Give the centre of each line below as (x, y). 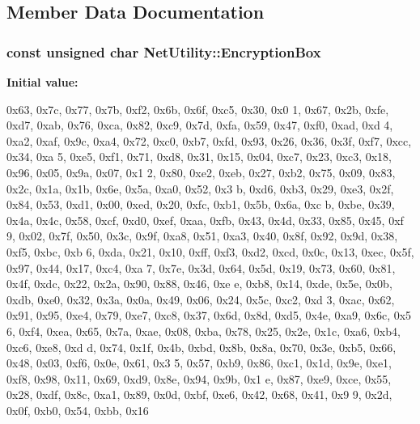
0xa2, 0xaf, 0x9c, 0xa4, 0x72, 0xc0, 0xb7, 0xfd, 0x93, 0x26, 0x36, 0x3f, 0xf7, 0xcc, (209, 140)
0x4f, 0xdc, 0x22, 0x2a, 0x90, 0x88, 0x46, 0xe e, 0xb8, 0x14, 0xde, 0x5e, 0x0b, (199, 284)
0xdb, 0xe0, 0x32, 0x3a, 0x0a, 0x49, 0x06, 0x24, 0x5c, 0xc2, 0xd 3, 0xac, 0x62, (201, 299)
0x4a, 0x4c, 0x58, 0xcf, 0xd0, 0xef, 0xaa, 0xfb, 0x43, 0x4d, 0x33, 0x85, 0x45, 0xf (205, 220)
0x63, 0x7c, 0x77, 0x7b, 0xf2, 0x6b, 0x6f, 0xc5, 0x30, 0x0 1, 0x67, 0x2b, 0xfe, (198, 109)
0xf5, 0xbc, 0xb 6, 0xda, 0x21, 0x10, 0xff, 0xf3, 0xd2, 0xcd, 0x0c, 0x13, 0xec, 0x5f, (210, 251)
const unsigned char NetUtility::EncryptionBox (164, 51)
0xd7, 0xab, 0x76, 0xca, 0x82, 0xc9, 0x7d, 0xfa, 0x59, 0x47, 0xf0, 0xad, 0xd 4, (200, 125)
